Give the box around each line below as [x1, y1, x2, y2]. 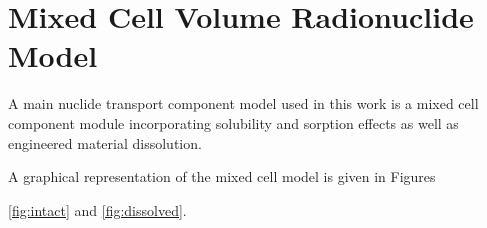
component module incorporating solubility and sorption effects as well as [8, 112, 459, 133]
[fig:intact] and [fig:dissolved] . [8, 199, 187, 220]
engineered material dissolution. [8, 132, 202, 153]
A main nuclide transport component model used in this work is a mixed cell [8, 93, 479, 114]
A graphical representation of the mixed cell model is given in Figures [8, 166, 436, 187]
